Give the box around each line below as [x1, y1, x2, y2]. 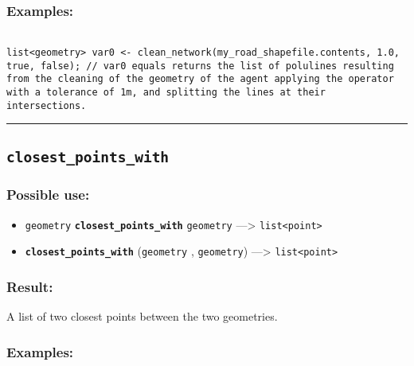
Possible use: [6, 185, 90, 204]
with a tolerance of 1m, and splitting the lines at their [6, 86, 326, 98]
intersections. [6, 99, 87, 111]
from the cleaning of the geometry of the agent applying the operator [6, 73, 394, 85]
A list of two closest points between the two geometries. [6, 308, 278, 325]
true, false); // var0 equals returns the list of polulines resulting [6, 60, 394, 72]
